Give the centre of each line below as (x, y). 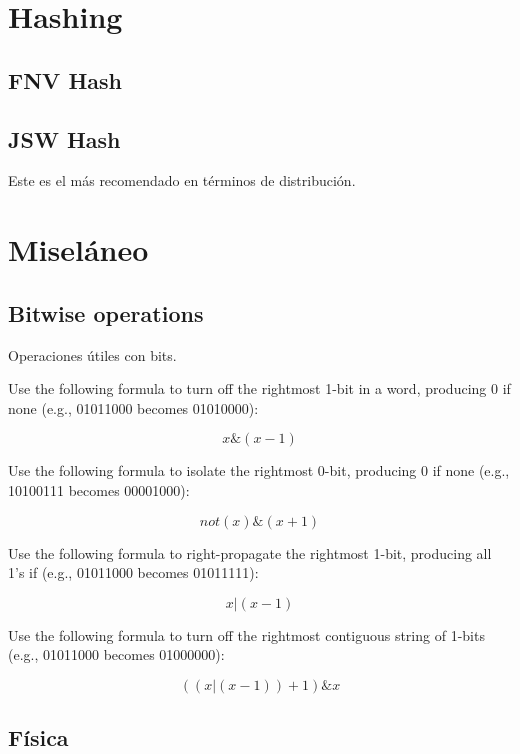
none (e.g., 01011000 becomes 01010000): (133, 407)
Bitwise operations (106, 312)
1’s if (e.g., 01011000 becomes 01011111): (133, 572)
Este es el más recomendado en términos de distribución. (182, 180)
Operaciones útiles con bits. (92, 354)
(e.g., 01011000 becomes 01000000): (116, 654)
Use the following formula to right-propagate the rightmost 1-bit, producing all (250, 552)
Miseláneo (78, 249)
